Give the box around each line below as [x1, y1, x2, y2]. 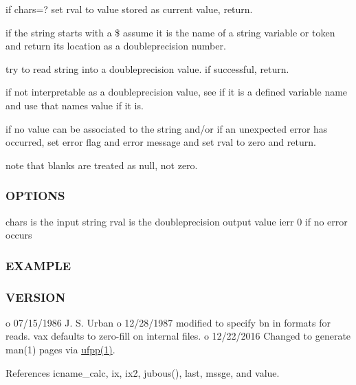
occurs [5, 228, 32, 242]
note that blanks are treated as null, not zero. [5, 157, 198, 172]
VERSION [5, 288, 66, 305]
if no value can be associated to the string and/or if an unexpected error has [5, 121, 328, 135]
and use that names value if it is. [5, 98, 144, 112]
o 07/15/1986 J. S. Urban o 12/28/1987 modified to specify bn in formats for [5, 315, 331, 329]
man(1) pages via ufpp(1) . [5, 342, 115, 356]
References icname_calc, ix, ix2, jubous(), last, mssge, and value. [5, 365, 280, 379]
